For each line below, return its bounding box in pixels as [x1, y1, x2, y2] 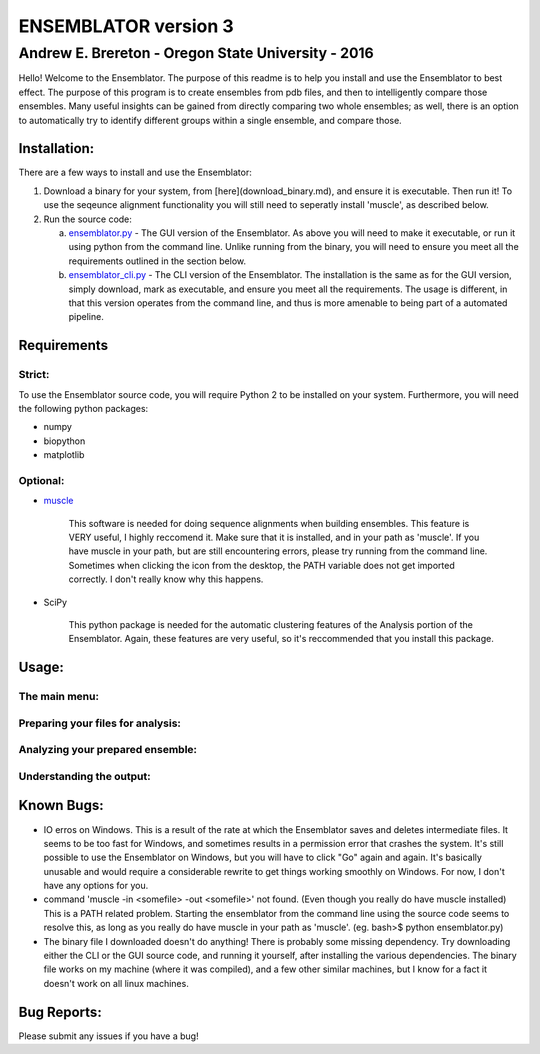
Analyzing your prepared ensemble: [18, 743, 198, 757]
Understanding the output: [18, 769, 151, 783]
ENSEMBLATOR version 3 [18, 15, 234, 37]
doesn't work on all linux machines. [43, 977, 189, 989]
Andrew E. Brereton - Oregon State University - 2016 [18, 44, 374, 62]
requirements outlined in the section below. [68, 255, 247, 267]
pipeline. [68, 311, 104, 323]
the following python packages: [18, 402, 149, 414]
